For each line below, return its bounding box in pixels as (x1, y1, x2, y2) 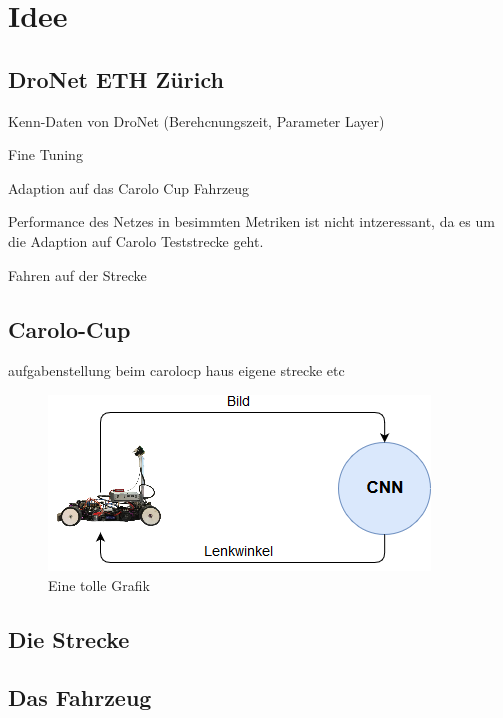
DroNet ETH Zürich (8, 63, 224, 94)
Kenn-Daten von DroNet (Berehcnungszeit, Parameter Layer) (8, 110, 385, 131)
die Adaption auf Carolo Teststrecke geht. (8, 230, 264, 251)
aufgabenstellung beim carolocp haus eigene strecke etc (8, 360, 345, 381)
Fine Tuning (8, 144, 83, 165)
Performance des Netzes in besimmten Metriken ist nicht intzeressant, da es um (8, 211, 495, 232)
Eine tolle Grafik (48, 574, 150, 595)
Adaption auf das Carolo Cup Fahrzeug (8, 177, 250, 198)
